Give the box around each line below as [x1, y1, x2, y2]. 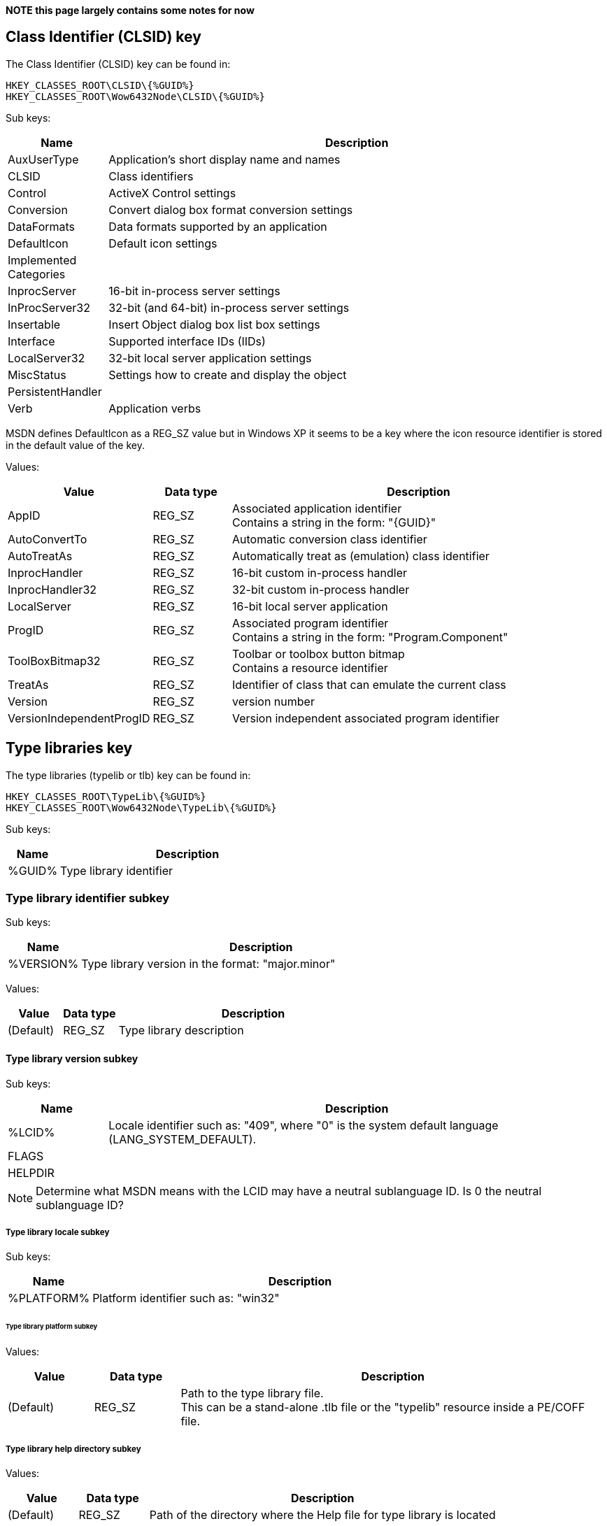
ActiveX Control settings [108, 185, 236, 200]
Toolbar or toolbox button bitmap [231, 646, 405, 661]
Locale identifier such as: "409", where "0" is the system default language [108, 1118, 499, 1132]
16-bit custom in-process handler [231, 565, 407, 580]
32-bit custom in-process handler [231, 582, 410, 597]
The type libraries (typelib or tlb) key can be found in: [6, 769, 251, 781]
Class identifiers [108, 169, 194, 183]
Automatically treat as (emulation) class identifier [231, 548, 490, 563]
